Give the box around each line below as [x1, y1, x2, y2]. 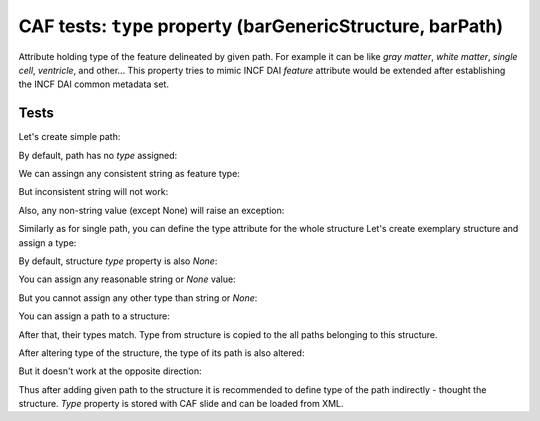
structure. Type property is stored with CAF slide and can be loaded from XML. [18, 398, 344, 410]
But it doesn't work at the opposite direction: [18, 365, 202, 377]
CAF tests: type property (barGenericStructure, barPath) [18, 15, 504, 37]
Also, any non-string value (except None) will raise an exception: [18, 204, 285, 216]
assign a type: [18, 236, 77, 249]
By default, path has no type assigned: [18, 149, 178, 161]
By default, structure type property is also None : [18, 255, 218, 267]
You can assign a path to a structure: [18, 310, 170, 322]
